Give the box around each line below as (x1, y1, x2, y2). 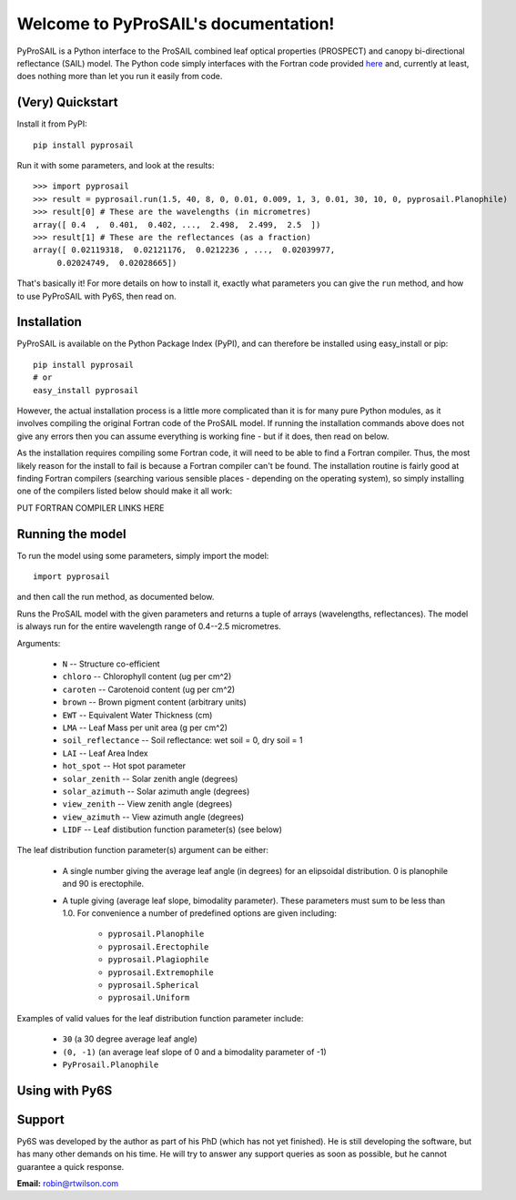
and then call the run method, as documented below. (16, 592, 215, 603)
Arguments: (16, 637, 61, 648)
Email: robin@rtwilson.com (16, 1178, 119, 1189)
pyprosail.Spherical (107, 980, 200, 990)
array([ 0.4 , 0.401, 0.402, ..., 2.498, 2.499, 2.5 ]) (33, 219, 321, 229)
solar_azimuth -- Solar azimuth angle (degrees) (62, 786, 250, 797)
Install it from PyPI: (16, 118, 87, 129)
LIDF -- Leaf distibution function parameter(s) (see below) (62, 824, 282, 835)
